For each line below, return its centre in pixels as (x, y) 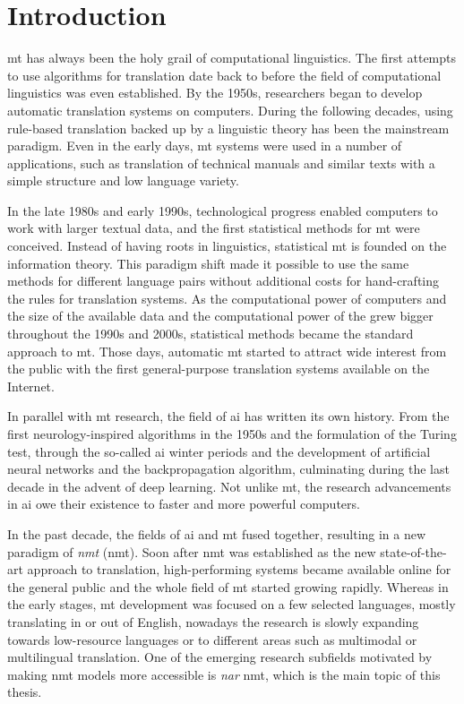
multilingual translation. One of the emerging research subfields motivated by (220, 657)
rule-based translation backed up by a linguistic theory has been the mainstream (228, 128)
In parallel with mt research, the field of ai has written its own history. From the (228, 416)
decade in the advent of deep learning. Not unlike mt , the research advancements (229, 486)
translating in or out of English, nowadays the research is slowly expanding (213, 621)
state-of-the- (413, 551)
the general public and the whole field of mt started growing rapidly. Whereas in (228, 586)
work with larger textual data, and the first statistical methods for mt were (214, 228)
